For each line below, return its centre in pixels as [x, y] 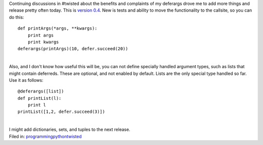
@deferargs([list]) [41, 91]
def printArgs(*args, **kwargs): [57, 28]
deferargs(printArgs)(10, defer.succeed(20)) [73, 49]
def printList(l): [40, 98]
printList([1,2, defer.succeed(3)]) [61, 112]
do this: [17, 17]
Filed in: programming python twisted [45, 136]
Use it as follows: [26, 80]
